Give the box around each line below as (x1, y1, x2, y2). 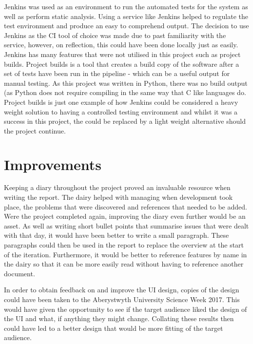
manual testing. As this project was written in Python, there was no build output (4, 77, 248, 88)
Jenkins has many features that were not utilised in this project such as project (4, 49, 241, 59)
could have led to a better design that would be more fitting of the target (4, 323, 223, 333)
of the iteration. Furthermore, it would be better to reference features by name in (4, 249, 247, 259)
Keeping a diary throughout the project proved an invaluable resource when (4, 182, 231, 192)
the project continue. (4, 125, 66, 135)
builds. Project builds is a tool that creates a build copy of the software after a (4, 58, 239, 69)
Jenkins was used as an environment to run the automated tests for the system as (4, 1, 248, 11)
